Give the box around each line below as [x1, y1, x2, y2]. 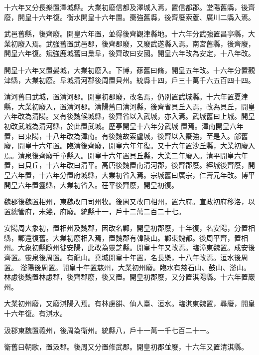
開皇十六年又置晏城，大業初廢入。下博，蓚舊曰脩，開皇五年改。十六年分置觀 [4, 64, 255, 75]
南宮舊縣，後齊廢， [192, 38, 255, 48]
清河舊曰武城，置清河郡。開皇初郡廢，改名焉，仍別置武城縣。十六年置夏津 [4, 91, 248, 102]
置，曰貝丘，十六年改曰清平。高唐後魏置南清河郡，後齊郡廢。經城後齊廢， [4, 160, 248, 170]
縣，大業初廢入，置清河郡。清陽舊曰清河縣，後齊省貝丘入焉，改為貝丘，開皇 [4, 101, 255, 111]
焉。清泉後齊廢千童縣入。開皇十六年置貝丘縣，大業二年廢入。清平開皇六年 [4, 150, 248, 160]
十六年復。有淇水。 [4, 308, 67, 319]
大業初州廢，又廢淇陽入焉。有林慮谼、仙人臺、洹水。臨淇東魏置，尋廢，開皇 [4, 298, 255, 309]
